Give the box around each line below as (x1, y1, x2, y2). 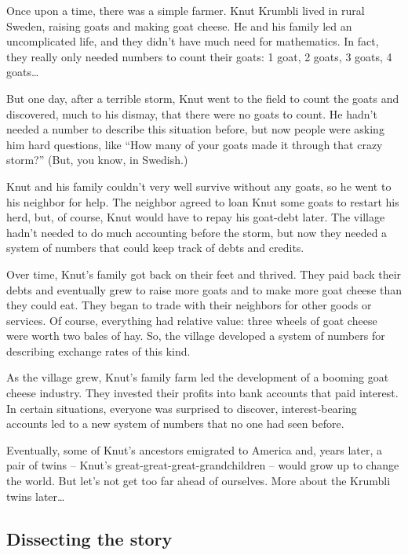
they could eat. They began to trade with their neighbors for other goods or (6, 297, 372, 313)
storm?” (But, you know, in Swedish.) (6, 152, 188, 168)
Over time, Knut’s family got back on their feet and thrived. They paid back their (6, 265, 402, 282)
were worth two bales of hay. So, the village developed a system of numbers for (6, 327, 385, 344)
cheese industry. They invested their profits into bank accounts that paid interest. (6, 385, 399, 401)
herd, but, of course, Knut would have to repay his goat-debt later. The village (6, 209, 385, 225)
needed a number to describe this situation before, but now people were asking (6, 121, 384, 137)
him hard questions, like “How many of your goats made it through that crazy (6, 136, 383, 152)
